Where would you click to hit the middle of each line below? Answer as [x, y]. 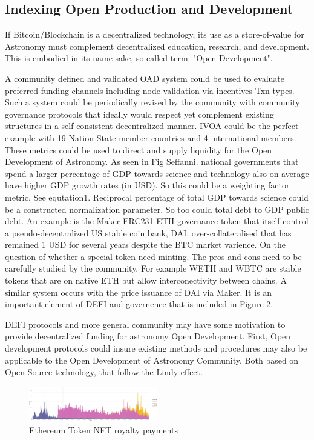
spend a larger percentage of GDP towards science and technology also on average [157, 173]
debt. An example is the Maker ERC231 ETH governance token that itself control [157, 221]
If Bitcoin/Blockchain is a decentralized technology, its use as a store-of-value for [155, 34]
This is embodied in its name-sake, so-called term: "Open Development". [139, 58]
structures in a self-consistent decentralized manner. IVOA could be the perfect [152, 126]
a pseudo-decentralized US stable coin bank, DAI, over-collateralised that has [148, 232]
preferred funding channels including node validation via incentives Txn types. [150, 90]
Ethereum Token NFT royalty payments [103, 430]
